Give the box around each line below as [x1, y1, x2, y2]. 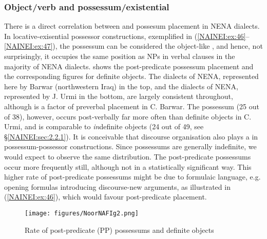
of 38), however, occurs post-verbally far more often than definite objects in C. [4, 111, 252, 122]
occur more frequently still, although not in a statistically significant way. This [4, 161, 252, 172]
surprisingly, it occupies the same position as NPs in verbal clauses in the [4, 51, 235, 61]
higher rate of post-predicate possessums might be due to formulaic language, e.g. [4, 171, 261, 182]
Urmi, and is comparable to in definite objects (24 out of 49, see [4, 121, 204, 132]
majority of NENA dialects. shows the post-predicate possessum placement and [4, 61, 254, 71]
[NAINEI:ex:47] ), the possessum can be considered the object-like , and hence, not [4, 41, 263, 51]
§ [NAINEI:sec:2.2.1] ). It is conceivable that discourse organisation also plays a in [4, 131, 258, 142]
